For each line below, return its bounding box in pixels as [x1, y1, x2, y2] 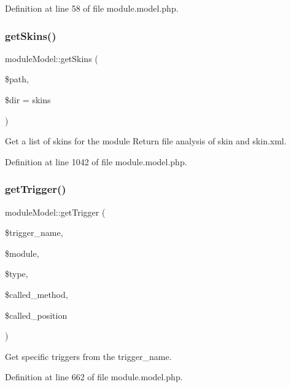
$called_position [5, 308, 68, 321]
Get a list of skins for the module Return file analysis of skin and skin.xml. [5, 135, 287, 147]
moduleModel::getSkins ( [5, 52, 98, 64]
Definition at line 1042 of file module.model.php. [5, 155, 187, 168]
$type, [5, 267, 28, 280]
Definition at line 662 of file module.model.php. [5, 370, 183, 383]
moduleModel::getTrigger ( [5, 205, 106, 218]
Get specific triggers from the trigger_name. [5, 350, 172, 362]
